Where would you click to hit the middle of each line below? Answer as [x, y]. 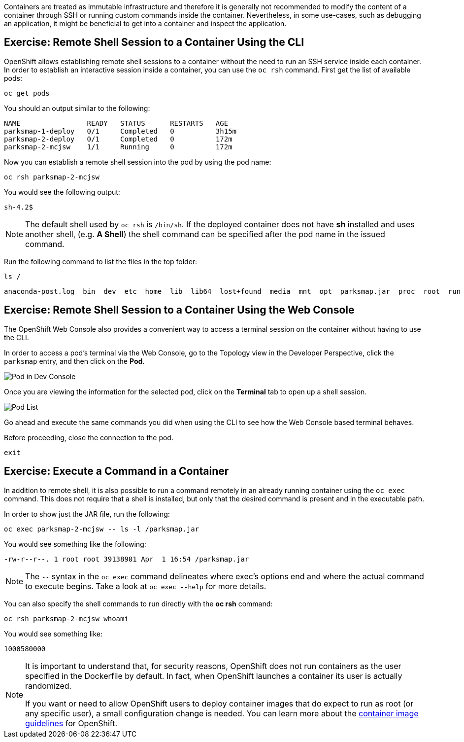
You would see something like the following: [75, 544]
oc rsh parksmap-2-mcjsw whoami [66, 618]
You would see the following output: [62, 192]
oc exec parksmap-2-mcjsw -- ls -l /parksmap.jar [102, 529]
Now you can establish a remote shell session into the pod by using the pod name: [138, 162]
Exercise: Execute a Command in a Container [116, 471]
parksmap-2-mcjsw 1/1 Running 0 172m [118, 147]
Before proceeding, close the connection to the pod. [89, 437]
